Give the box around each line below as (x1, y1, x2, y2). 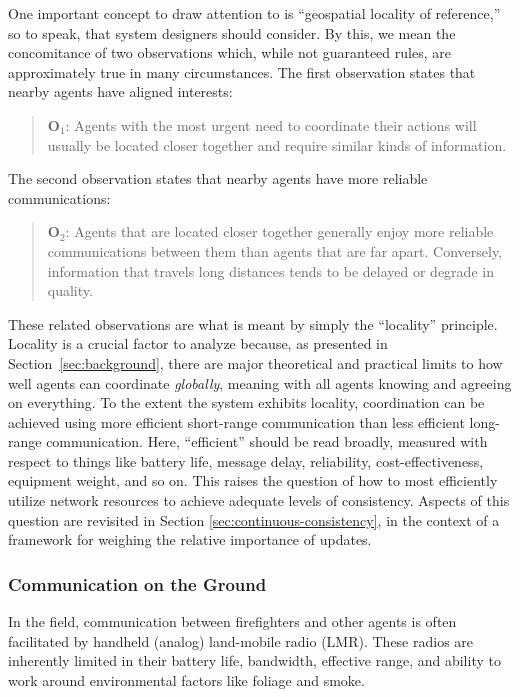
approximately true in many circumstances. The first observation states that (8, 61, 476, 82)
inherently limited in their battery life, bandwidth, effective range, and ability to (8, 650, 501, 671)
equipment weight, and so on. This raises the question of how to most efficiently (8, 470, 498, 491)
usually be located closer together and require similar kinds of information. (47, 134, 507, 155)
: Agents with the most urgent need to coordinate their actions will (65, 114, 477, 135)
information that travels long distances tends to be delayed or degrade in (47, 260, 494, 281)
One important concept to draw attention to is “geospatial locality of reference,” (8, 3, 501, 23)
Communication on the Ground (8, 571, 267, 596)
